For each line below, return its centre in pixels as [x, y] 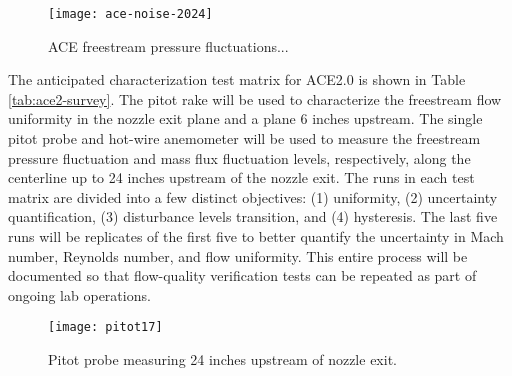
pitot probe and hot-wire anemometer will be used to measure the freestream [244, 138]
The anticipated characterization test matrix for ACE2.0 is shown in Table [237, 79]
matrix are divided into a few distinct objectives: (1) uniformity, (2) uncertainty [253, 196]
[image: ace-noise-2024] [130, 14]
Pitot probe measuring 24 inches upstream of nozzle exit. [222, 359]
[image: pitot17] [105, 327]
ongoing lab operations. [79, 294]
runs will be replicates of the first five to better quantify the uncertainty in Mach [256, 236]
